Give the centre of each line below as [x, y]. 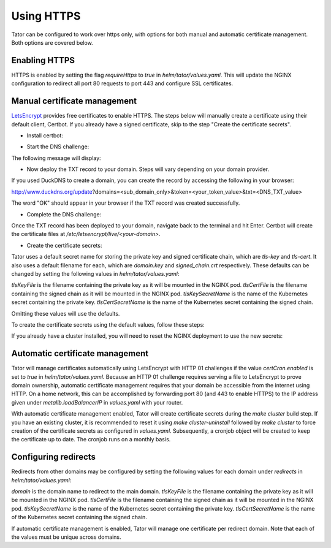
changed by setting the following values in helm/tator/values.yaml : [95, 274]
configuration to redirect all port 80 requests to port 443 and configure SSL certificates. [122, 83]
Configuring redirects [54, 457]
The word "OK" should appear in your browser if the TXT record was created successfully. [126, 203]
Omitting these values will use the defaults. [66, 313]
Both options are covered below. [52, 42]
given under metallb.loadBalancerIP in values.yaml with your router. [97, 402]
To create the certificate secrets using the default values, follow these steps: [108, 324]
